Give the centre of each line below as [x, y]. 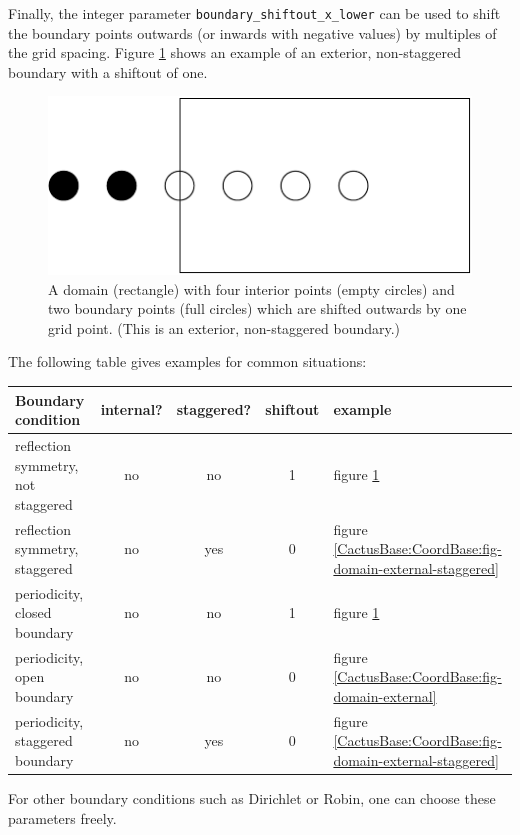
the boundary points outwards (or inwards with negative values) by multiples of [252, 32]
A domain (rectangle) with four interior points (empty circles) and [251, 288]
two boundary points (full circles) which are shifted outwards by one [257, 308]
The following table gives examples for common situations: [187, 361]
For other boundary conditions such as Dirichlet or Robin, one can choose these [252, 797]
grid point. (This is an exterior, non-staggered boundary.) [224, 327]
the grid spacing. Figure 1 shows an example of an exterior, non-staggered [234, 52]
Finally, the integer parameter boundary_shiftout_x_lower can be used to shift [254, 13]
